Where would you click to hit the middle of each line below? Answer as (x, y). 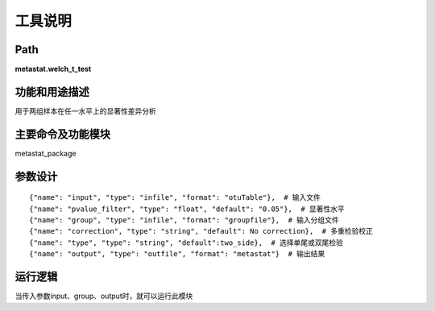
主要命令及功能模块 (62, 134)
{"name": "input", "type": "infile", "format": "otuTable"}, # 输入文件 (175, 198)
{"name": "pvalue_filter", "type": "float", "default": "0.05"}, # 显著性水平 (187, 209)
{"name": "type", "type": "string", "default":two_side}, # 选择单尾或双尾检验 (186, 243)
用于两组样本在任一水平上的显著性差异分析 (85, 111)
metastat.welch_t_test (53, 69)
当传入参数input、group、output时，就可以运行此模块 (104, 296)
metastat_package (46, 153)
